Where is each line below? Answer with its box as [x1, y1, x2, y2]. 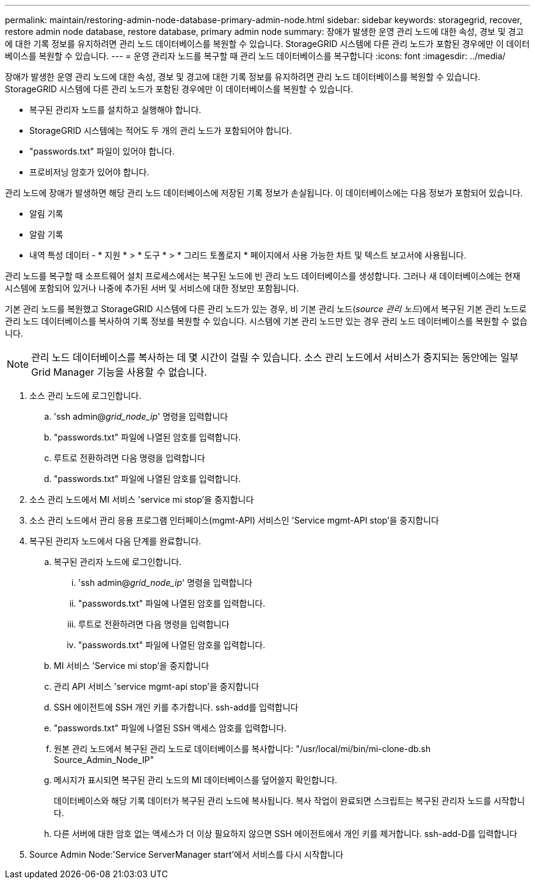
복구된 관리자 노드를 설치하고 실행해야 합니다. [29, 104, 202, 115]
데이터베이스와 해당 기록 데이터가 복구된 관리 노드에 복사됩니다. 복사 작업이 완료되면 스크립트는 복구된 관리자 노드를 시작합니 [54, 795, 525, 806]
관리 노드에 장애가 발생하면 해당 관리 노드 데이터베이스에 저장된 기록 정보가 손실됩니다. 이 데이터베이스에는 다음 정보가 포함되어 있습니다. [5, 188, 523, 198]
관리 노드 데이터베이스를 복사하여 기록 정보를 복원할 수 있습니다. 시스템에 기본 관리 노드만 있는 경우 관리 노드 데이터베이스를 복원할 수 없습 [5, 316, 528, 326]
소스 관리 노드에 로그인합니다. [29, 390, 142, 401]
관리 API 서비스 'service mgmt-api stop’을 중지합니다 [54, 681, 260, 692]
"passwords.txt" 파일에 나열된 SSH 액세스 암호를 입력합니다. [54, 723, 287, 733]
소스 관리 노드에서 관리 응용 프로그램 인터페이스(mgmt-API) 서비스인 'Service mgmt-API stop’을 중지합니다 [29, 515, 439, 525]
